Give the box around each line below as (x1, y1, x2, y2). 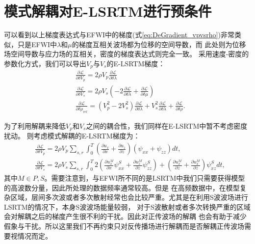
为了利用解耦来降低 (4, 120, 66, 131)
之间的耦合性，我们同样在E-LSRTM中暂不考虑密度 (86, 120, 248, 131)
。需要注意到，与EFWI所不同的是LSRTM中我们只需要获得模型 (44, 173, 245, 183)
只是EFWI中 (17, 39, 57, 49)
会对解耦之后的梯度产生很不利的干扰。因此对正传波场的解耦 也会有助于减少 (4, 211, 247, 221)
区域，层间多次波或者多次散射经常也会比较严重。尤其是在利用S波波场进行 (10, 192, 248, 202)
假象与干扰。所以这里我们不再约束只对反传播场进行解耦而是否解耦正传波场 (4, 221, 244, 231)
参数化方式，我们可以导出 (4, 58, 86, 68)
